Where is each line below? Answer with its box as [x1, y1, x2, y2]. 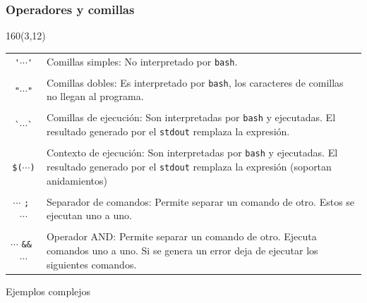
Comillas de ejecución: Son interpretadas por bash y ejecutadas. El [46, 110, 336, 125]
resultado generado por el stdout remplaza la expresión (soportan [46, 159, 332, 173]
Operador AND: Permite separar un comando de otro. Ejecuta [46, 229, 317, 244]
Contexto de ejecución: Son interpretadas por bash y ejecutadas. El [46, 145, 338, 160]
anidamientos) [46, 173, 107, 187]
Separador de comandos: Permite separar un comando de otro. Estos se [46, 194, 355, 209]
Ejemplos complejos [6, 283, 91, 298]
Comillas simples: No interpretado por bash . [46, 54, 238, 68]
